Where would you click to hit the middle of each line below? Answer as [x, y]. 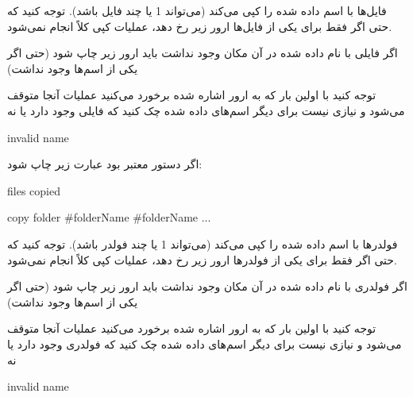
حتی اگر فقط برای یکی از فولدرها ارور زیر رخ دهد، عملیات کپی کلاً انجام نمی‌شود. [202, 259]
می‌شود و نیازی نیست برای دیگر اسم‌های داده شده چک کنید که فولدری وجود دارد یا [205, 343]
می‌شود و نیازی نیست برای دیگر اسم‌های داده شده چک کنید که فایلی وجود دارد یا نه [206, 110]
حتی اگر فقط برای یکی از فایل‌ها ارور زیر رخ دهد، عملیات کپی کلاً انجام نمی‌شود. [200, 26]
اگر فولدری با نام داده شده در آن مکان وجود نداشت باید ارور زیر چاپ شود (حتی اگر [207, 286]
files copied [34, 190]
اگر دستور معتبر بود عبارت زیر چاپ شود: [105, 164]
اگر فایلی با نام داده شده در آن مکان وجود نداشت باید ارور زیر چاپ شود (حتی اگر [203, 53]
